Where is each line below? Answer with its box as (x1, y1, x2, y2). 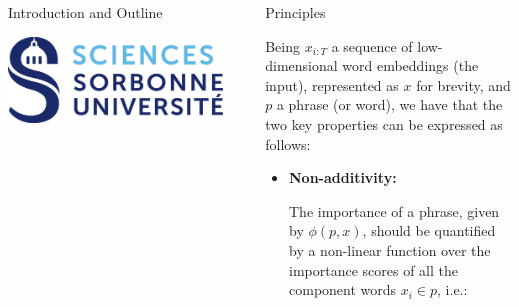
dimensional (265, 55, 338, 76)
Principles (265, 2, 326, 22)
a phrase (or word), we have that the (276, 94, 503, 115)
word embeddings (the (342, 55, 479, 76)
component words (289, 279, 397, 300)
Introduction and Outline (8, 2, 163, 22)
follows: (265, 133, 311, 154)
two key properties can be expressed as (265, 113, 503, 134)
